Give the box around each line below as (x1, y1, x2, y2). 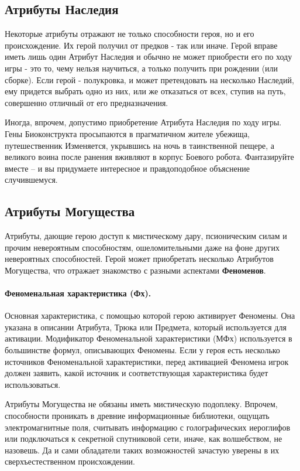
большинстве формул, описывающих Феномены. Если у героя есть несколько (5, 344, 280, 356)
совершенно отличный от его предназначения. (5, 96, 168, 108)
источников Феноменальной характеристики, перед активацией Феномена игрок (5, 355, 289, 367)
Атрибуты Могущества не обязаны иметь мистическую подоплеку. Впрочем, (5, 398, 278, 410)
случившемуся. (5, 173, 58, 186)
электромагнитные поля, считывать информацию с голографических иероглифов (5, 421, 291, 433)
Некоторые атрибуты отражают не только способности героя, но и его (5, 28, 254, 40)
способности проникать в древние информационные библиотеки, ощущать (5, 409, 270, 422)
